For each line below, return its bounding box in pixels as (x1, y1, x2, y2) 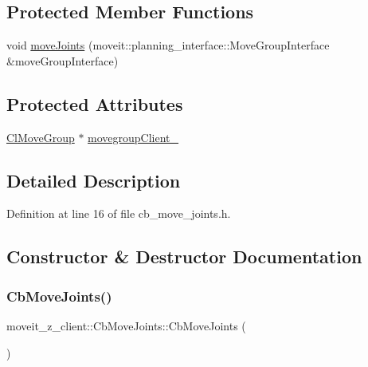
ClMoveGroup (6, 128, 75, 145)
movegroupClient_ (88, 128, 179, 145)
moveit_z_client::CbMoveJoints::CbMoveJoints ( (6, 317, 246, 333)
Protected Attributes (6, 91, 183, 116)
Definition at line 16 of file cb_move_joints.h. (6, 205, 231, 222)
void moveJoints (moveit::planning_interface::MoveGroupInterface (6, 37, 330, 53)
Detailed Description (6, 168, 181, 192)
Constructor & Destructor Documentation (6, 244, 362, 269)
